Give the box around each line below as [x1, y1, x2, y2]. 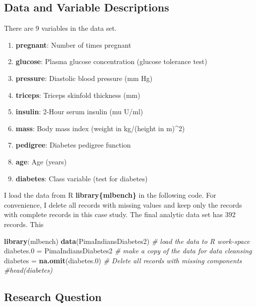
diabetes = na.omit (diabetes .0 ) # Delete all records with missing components [4, 255, 242, 265]
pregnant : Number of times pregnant [15, 39, 131, 50]
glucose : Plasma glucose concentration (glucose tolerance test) [15, 56, 207, 67]
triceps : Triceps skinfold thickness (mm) [15, 89, 140, 100]
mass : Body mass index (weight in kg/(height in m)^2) [15, 123, 185, 133]
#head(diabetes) [4, 265, 53, 275]
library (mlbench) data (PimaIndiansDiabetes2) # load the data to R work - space [4, 235, 250, 246]
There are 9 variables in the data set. [4, 23, 117, 33]
